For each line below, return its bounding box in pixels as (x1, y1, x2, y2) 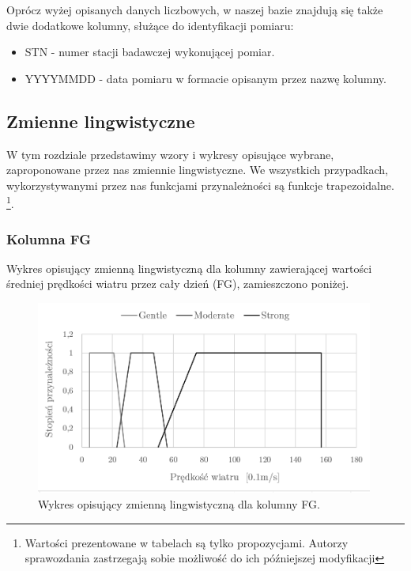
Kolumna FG (6, 229, 91, 248)
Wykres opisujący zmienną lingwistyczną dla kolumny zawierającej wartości (6, 259, 372, 276)
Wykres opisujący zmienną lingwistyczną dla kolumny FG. (38, 495, 320, 512)
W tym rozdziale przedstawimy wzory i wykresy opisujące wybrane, (6, 146, 334, 162)
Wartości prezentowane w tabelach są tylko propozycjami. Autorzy (25, 534, 349, 550)
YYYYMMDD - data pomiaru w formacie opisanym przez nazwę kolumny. (25, 70, 386, 86)
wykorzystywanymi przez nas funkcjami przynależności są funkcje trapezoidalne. (6, 176, 394, 193)
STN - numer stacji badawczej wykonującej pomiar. (25, 43, 275, 60)
